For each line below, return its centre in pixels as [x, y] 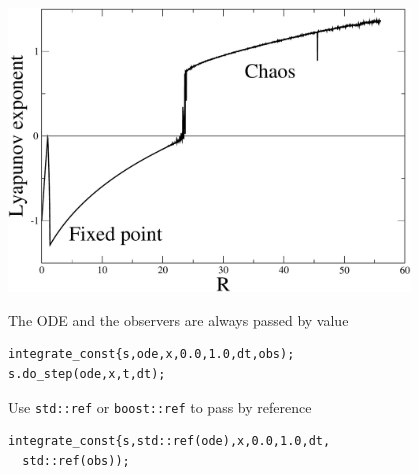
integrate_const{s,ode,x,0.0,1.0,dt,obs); [151, 354]
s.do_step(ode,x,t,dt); [87, 374]
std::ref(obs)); [76, 460]
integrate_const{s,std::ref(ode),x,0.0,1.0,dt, [169, 441]
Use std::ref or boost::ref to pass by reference [160, 406]
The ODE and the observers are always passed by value [178, 319]
